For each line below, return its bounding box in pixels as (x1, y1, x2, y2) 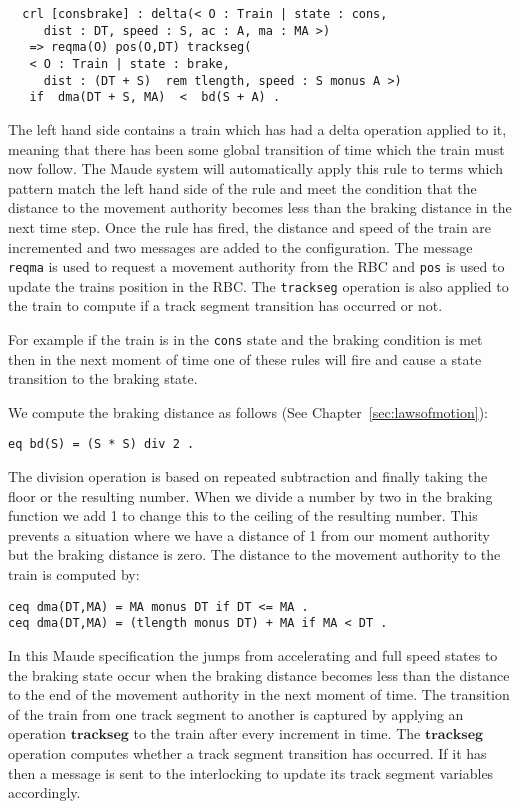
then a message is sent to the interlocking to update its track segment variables (8, 762, 494, 783)
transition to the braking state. (8, 368, 198, 389)
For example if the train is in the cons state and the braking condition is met (8, 329, 483, 349)
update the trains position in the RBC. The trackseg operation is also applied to (8, 275, 509, 296)
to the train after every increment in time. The (133, 723, 421, 744)
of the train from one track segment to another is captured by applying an (8, 703, 464, 724)
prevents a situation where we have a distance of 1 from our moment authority (8, 524, 490, 545)
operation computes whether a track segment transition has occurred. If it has (8, 742, 487, 763)
